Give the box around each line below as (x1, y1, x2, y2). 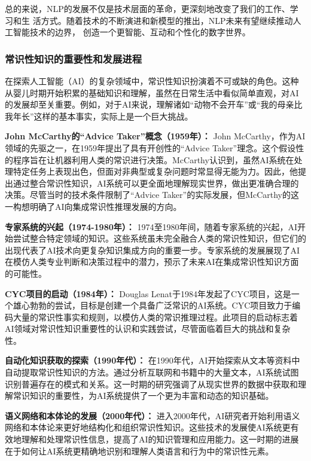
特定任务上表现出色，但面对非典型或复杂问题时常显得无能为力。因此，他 (13, 165, 298, 178)
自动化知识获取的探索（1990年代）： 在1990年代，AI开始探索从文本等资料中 (5, 354, 300, 367)
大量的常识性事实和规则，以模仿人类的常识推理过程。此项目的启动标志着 (13, 310, 298, 323)
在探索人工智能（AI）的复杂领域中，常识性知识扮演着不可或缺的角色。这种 (5, 75, 299, 87)
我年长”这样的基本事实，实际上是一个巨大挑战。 (5, 109, 193, 122)
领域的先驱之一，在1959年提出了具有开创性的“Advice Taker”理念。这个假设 (5, 141, 296, 154)
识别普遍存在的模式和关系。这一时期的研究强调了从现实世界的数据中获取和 (5, 377, 298, 390)
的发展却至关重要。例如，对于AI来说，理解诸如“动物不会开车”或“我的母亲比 (5, 98, 303, 111)
